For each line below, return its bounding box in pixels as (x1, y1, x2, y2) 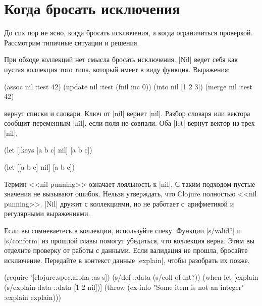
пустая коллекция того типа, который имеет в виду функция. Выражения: (4, 64, 230, 74)
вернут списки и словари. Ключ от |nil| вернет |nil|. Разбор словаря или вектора (4, 108, 250, 118)
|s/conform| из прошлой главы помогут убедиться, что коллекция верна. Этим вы (4, 235, 255, 245)
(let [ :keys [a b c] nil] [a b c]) (4, 144, 92, 155)
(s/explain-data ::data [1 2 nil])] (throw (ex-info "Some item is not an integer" (4, 282, 244, 292)
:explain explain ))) (4, 291, 61, 302)
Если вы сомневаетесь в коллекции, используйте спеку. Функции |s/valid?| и (4, 225, 241, 236)
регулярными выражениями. (4, 208, 90, 219)
